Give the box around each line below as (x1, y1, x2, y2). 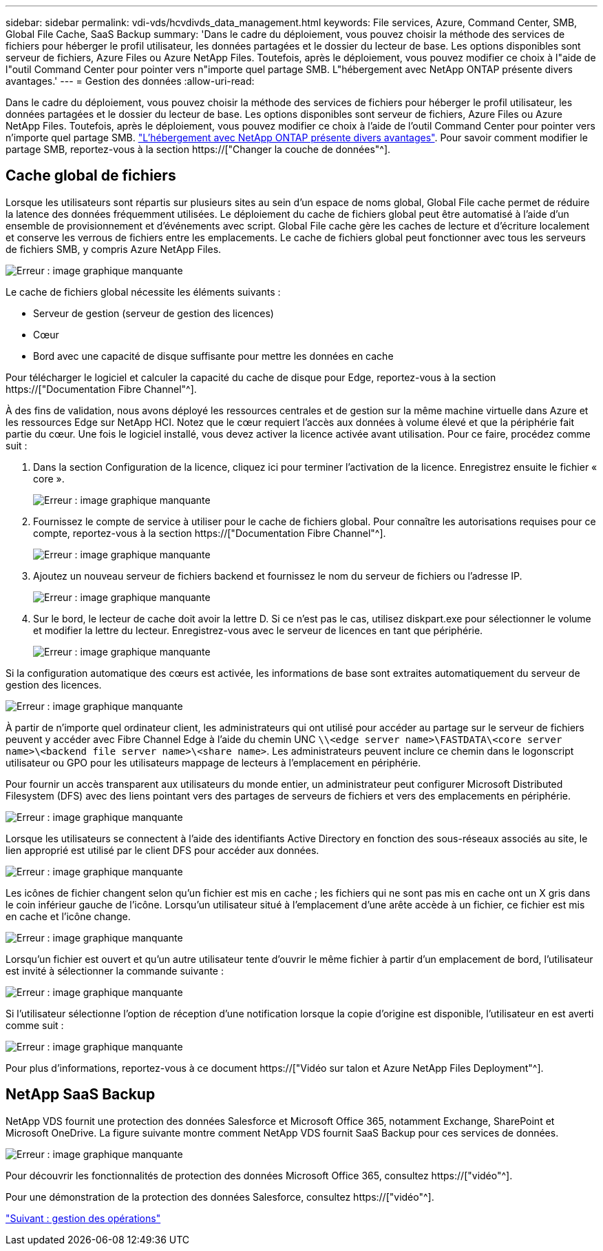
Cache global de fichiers (6, 167, 176, 185)
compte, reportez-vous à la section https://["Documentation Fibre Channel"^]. (33, 527, 386, 539)
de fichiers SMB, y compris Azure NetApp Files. (6, 243, 222, 255)
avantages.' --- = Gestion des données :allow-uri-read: (6, 75, 255, 87)
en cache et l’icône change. (6, 910, 131, 922)
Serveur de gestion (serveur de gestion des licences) (33, 307, 274, 319)
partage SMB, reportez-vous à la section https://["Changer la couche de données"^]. (6, 143, 391, 155)
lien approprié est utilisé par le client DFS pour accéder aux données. (6, 844, 319, 856)
